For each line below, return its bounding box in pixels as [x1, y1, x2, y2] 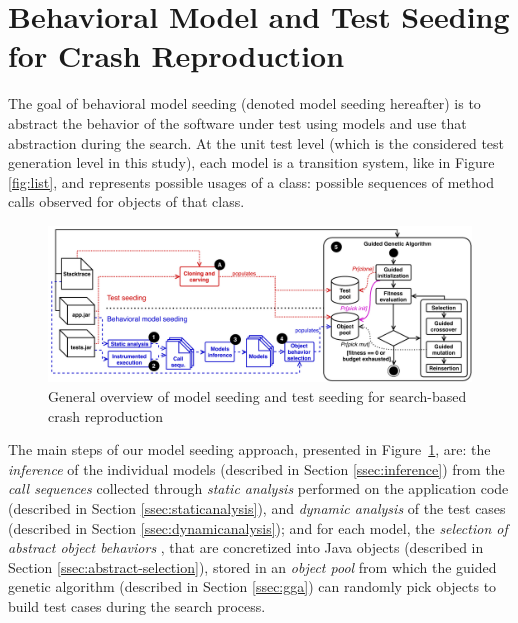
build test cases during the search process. [8, 595, 266, 616]
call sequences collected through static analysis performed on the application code [8, 478, 509, 499]
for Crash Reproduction [8, 35, 345, 76]
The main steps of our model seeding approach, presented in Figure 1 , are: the [8, 439, 491, 460]
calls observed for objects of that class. [8, 191, 245, 212]
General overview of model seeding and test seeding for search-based [48, 385, 467, 406]
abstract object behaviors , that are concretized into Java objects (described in [8, 537, 484, 558]
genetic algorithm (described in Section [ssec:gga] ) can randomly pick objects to [8, 576, 497, 597]
